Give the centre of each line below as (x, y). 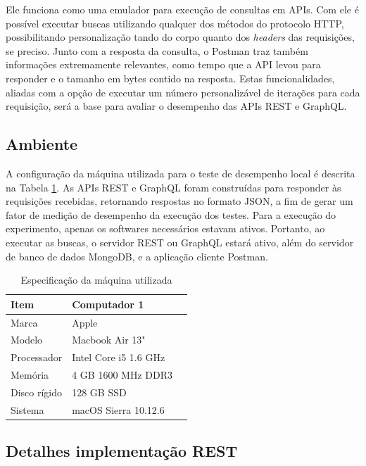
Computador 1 (108, 304)
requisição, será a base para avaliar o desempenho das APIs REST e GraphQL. (176, 106)
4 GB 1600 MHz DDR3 (122, 375)
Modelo (27, 340)
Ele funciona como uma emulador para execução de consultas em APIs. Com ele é (182, 9)
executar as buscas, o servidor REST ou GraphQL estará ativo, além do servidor (180, 242)
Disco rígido (37, 392)
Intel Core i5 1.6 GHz (119, 357)
